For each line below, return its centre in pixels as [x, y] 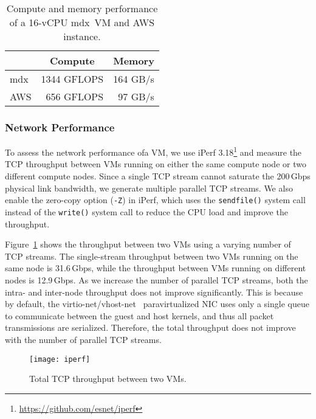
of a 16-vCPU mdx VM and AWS [82, 22]
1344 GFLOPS [72, 79]
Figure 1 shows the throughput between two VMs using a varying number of [148, 244]
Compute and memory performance [82, 8]
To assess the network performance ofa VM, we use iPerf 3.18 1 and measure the [153, 151]
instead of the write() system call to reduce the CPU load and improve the [146, 211]
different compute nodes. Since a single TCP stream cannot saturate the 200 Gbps [158, 176]
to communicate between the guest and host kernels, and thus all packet [139, 315]
